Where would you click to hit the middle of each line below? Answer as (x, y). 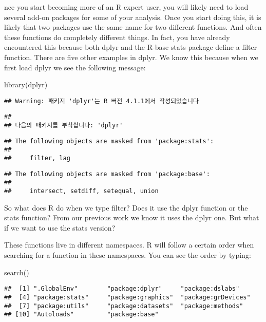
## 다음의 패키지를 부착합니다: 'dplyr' (64, 126)
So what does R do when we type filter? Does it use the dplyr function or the (126, 207)
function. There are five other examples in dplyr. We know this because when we (131, 57)
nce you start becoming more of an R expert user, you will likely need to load (126, 7)
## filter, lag (37, 158)
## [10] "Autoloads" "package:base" (81, 315)
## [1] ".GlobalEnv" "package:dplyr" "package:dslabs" (122, 289)
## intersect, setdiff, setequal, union (81, 191)
